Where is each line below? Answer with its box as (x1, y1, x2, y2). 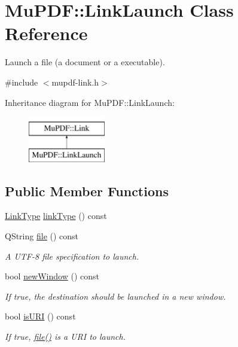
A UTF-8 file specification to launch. (5, 249, 139, 262)
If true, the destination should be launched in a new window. (5, 290, 226, 302)
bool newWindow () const (5, 270, 99, 282)
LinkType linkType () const (5, 209, 107, 222)
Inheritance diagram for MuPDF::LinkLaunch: (5, 96, 175, 108)
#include (5, 75, 38, 88)
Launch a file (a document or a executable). (5, 56, 165, 68)
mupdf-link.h (51, 75, 99, 88)
